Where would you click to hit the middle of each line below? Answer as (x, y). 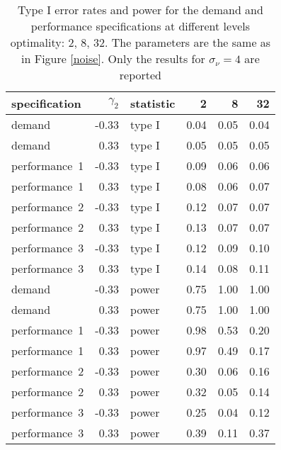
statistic (153, 103)
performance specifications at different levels (140, 26)
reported (140, 75)
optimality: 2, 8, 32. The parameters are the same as (140, 42)
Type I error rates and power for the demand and (140, 10)
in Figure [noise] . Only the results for (113, 58)
